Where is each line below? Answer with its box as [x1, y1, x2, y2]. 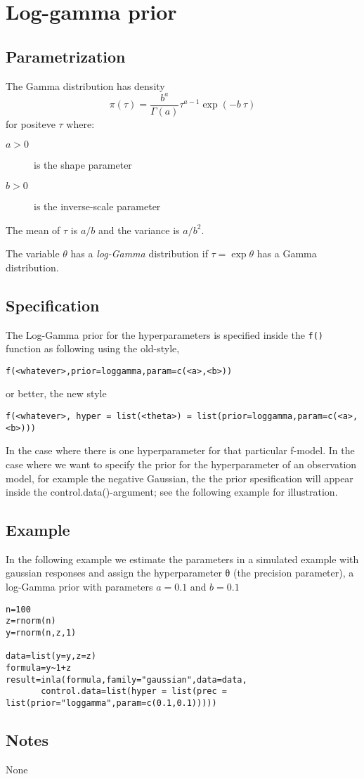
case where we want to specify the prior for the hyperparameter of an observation [6, 456, 357, 471]
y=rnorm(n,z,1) [6, 627, 77, 638]
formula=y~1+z [6, 662, 72, 673]
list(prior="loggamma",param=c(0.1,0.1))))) [6, 697, 217, 708]
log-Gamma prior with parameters [6, 579, 153, 594]
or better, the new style [6, 386, 107, 401]
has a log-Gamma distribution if [70, 246, 208, 261]
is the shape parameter [34, 157, 132, 172]
